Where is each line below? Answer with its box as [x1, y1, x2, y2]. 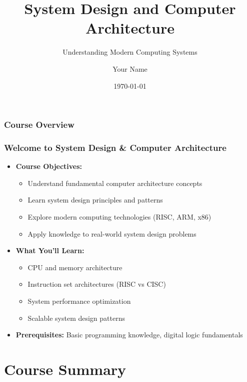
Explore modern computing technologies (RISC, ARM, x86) [27, 212, 211, 222]
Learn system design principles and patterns [27, 195, 163, 205]
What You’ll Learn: [15, 245, 84, 256]
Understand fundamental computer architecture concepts [27, 177, 202, 188]
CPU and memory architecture [27, 262, 122, 272]
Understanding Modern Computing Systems [62, 47, 197, 57]
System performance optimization [27, 295, 131, 306]
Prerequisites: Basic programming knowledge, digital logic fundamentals [15, 329, 243, 340]
